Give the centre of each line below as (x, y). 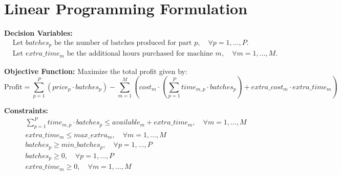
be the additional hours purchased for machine (140, 54)
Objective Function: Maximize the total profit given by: (96, 71)
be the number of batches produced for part (123, 43)
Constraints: (26, 110)
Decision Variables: (38, 33)
